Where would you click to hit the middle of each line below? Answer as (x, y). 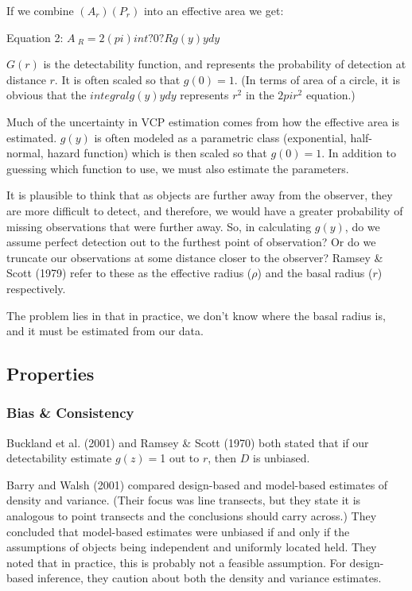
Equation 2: (35, 37)
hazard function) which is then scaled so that (157, 153)
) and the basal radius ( (315, 273)
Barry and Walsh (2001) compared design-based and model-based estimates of (197, 484)
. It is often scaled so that (117, 79)
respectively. (36, 288)
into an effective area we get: (214, 10)
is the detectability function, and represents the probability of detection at (225, 64)
